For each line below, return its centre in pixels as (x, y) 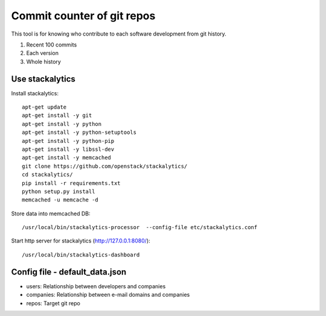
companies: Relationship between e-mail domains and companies (108, 295)
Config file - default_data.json (69, 272)
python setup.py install (59, 191)
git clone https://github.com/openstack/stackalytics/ (105, 166)
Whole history (44, 62)
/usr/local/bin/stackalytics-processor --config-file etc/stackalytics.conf (140, 227)
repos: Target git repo (53, 303)
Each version (42, 53)
